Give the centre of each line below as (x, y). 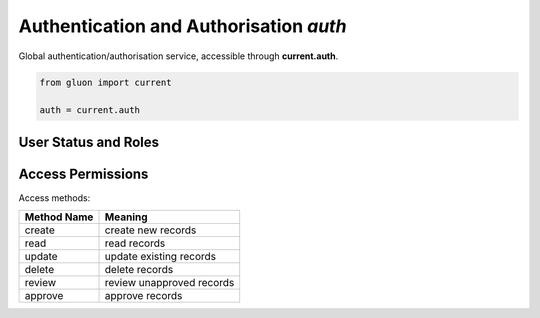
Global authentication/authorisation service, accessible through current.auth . (178, 56)
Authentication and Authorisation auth (182, 26)
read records (135, 243)
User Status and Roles (89, 141)
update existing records (160, 257)
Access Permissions (83, 173)
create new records (150, 230)
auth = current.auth (89, 110)
